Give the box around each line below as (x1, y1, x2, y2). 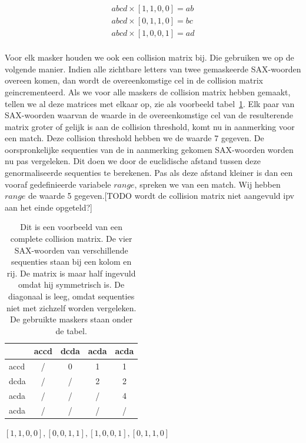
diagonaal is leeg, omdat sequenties (8, 290, 135, 302)
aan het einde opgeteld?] (5, 201, 92, 213)
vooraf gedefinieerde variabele (5, 178, 111, 190)
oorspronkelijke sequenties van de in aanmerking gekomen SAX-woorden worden (5, 143, 294, 155)
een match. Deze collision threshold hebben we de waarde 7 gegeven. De (5, 132, 264, 144)
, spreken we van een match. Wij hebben (134, 178, 281, 190)
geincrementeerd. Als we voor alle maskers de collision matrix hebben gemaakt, (5, 85, 291, 98)
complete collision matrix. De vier (10, 232, 132, 245)
